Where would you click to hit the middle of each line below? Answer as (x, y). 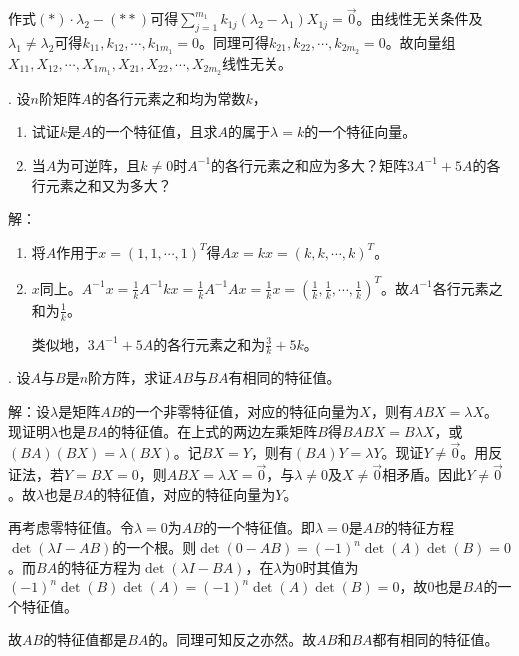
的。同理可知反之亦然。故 (232, 639)
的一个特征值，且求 (154, 131)
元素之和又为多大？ (108, 184)
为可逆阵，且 (98, 164)
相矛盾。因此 (424, 474)
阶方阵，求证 (130, 377)
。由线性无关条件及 (419, 18)
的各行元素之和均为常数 (168, 97)
